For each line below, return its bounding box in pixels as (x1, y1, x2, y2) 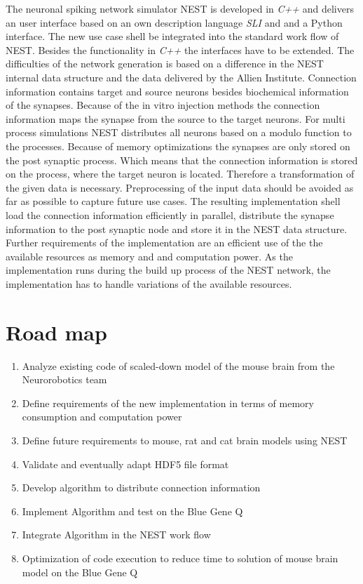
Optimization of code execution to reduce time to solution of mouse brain (22, 550, 338, 565)
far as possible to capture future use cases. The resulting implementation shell (6, 194, 341, 208)
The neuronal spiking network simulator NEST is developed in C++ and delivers (6, 1, 354, 15)
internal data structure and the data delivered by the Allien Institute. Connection (6, 69, 357, 84)
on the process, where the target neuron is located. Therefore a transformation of (6, 166, 355, 181)
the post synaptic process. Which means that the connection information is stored (6, 152, 358, 167)
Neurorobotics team (22, 372, 107, 387)
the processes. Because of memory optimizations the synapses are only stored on (6, 138, 350, 153)
